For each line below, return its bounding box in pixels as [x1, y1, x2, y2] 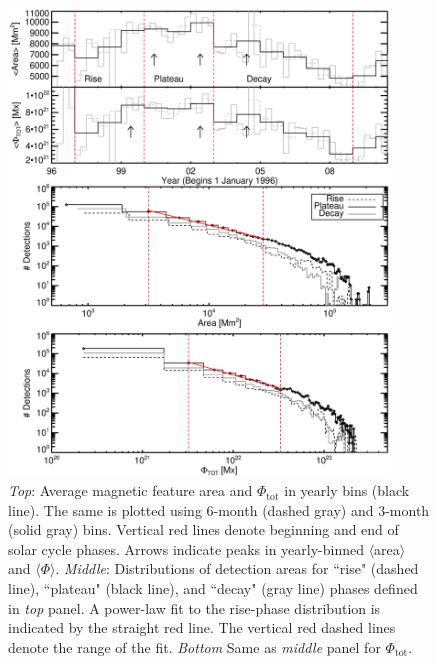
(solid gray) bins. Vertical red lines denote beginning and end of [8, 519, 399, 540]
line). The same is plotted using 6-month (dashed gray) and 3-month [8, 499, 430, 520]
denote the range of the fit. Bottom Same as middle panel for [8, 636, 381, 657]
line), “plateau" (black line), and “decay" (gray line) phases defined [8, 578, 418, 599]
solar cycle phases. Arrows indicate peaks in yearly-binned [8, 538, 364, 559]
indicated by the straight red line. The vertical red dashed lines [8, 617, 396, 638]
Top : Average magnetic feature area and [8, 480, 253, 501]
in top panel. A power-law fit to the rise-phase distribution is [8, 597, 381, 618]
